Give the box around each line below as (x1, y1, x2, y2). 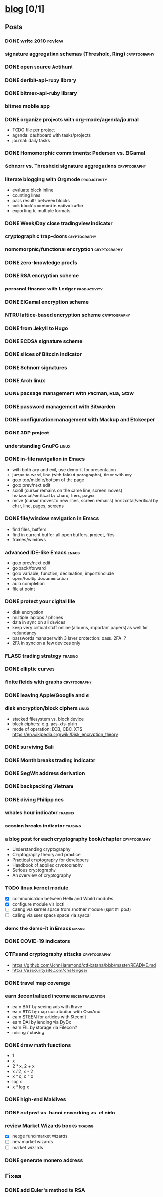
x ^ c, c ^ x (12, 1073, 33, 1079)
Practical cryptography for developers (12, 857, 89, 863)
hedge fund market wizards (12, 1134, 68, 1139)
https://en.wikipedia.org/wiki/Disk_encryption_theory (12, 731, 118, 738)
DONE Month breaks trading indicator (5, 757, 96, 764)
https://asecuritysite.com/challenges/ (12, 967, 88, 973)
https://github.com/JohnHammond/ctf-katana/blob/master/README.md (12, 962, 156, 968)
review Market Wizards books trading (5, 1122, 94, 1129)
